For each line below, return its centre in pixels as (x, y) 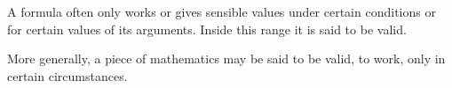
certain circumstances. (67, 75)
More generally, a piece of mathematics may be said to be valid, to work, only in (226, 59)
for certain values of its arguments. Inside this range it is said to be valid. (207, 29)
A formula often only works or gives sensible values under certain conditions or (222, 11)
